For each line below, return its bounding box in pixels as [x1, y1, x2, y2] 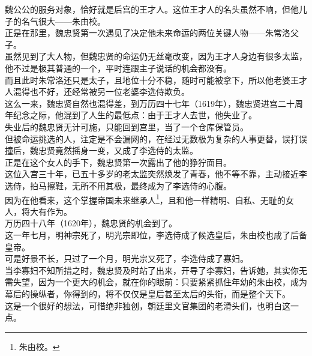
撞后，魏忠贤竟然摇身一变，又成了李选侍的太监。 [5, 144, 198, 157]
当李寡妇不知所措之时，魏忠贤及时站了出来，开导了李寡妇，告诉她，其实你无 [5, 264, 307, 276]
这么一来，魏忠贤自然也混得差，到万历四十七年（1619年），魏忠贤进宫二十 [5, 97, 295, 109]
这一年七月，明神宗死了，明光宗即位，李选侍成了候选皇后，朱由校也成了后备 [5, 228, 307, 241]
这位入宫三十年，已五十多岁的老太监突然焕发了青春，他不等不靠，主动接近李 [5, 167, 307, 180]
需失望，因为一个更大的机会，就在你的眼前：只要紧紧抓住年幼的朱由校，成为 [5, 276, 307, 288]
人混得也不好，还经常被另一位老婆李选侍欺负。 [5, 85, 190, 98]
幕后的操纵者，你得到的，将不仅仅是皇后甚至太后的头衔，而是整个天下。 [5, 287, 290, 300]
